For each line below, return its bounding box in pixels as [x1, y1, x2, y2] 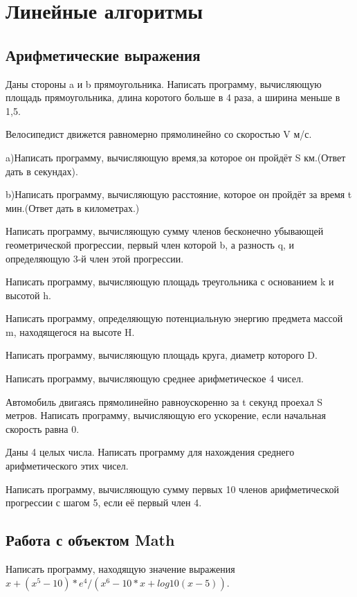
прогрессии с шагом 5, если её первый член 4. [6, 495, 202, 510]
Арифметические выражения [6, 44, 201, 65]
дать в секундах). [6, 163, 78, 178]
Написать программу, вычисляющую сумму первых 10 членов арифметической [6, 481, 339, 496]
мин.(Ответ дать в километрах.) [6, 200, 140, 215]
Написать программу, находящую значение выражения [6, 562, 235, 576]
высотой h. [6, 287, 51, 302]
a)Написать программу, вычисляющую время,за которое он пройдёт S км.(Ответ [6, 150, 346, 164]
